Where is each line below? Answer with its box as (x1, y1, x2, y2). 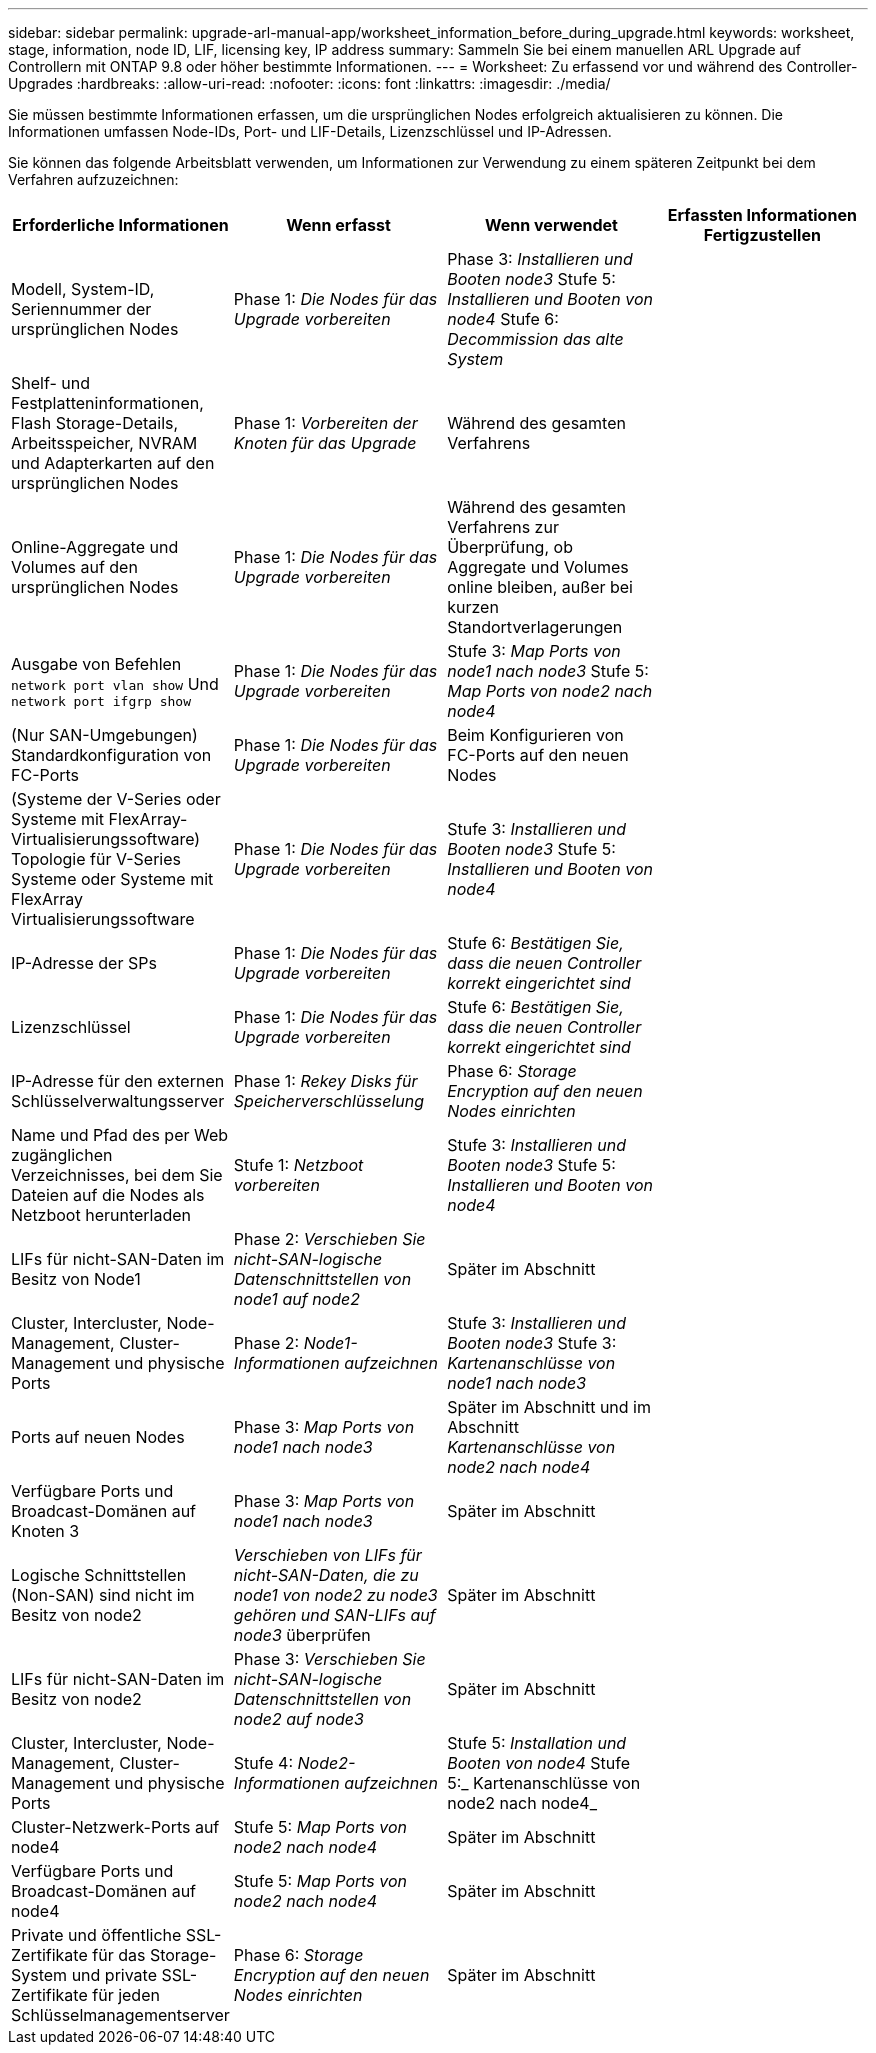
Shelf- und (11, 373, 90, 393)
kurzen (447, 597, 499, 617)
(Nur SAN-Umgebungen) (11, 725, 198, 745)
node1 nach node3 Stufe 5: (447, 661, 649, 681)
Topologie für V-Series (11, 849, 181, 869)
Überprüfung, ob (447, 537, 573, 557)
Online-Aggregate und (11, 537, 179, 557)
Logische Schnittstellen (11, 1565, 187, 1585)
